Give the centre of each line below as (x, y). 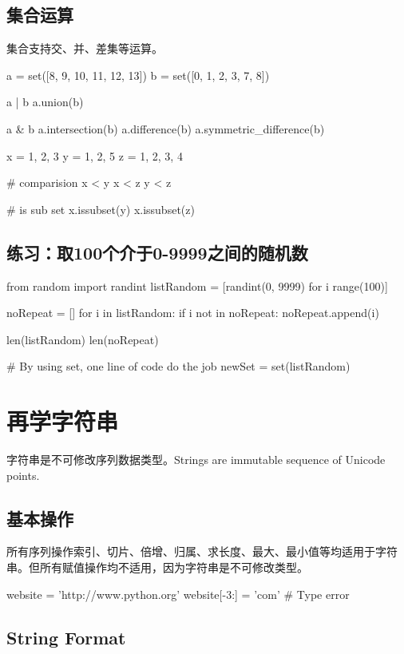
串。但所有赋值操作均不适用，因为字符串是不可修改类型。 (157, 567)
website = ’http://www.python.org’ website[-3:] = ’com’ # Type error (178, 594)
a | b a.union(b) (45, 102)
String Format (66, 637)
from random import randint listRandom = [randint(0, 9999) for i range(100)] (197, 285)
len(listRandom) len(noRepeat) (83, 339)
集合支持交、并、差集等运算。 (85, 48)
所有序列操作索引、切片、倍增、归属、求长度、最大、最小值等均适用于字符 (202, 551)
